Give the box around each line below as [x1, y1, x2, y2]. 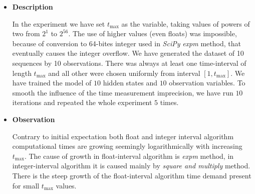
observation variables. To [169, 77, 245, 88]
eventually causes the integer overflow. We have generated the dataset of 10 [12, 48, 244, 58]
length [12, 67, 32, 78]
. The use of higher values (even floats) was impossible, [68, 28, 237, 39]
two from [12, 28, 40, 39]
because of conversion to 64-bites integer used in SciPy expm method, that [12, 38, 241, 48]
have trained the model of [12, 77, 92, 88]
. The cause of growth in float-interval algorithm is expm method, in [24, 150, 234, 161]
